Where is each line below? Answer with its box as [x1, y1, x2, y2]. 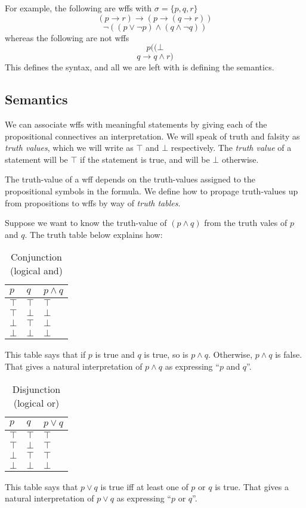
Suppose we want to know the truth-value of [5, 216, 167, 229]
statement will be [5, 153, 68, 165]
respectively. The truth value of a [171, 141, 292, 154]
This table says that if [5, 348, 86, 361]
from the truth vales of [204, 216, 288, 229]
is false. [275, 348, 302, 361]
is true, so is [144, 348, 188, 361]
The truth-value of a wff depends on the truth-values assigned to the [5, 173, 255, 185]
